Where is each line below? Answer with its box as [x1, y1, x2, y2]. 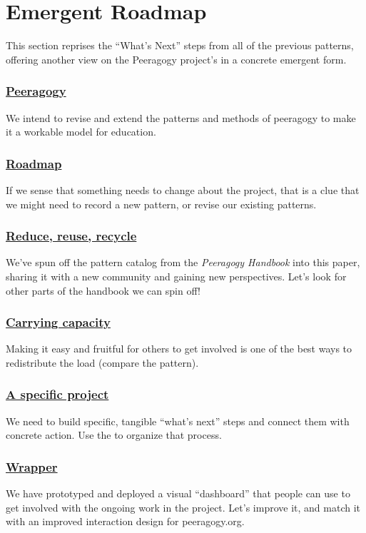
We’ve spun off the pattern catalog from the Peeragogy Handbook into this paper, [6, 255, 360, 270]
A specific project [6, 385, 109, 403]
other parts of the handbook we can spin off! [6, 283, 200, 298]
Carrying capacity [6, 313, 111, 331]
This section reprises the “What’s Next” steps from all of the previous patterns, [6, 38, 354, 53]
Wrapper [6, 457, 58, 475]
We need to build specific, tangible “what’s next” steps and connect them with [6, 413, 350, 428]
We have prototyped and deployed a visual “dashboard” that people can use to [6, 486, 350, 501]
